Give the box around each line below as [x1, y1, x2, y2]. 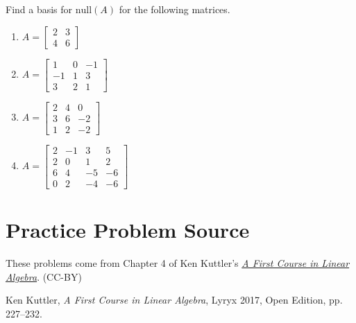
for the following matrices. [119, 2, 230, 16]
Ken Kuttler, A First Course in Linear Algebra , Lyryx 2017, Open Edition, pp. [6, 293, 343, 307]
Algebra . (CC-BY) [6, 269, 82, 283]
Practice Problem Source [6, 216, 250, 244]
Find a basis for [6, 2, 73, 16]
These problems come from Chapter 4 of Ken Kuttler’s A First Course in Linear [6, 256, 350, 270]
